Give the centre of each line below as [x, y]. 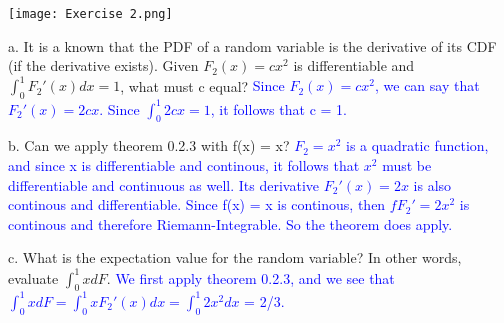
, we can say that [427, 85]
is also [432, 184]
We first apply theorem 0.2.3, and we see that [255, 277]
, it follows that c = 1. [278, 108]
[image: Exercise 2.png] [90, 14]
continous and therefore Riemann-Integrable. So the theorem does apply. [230, 223]
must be [407, 165]
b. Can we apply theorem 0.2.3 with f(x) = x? [149, 145]
